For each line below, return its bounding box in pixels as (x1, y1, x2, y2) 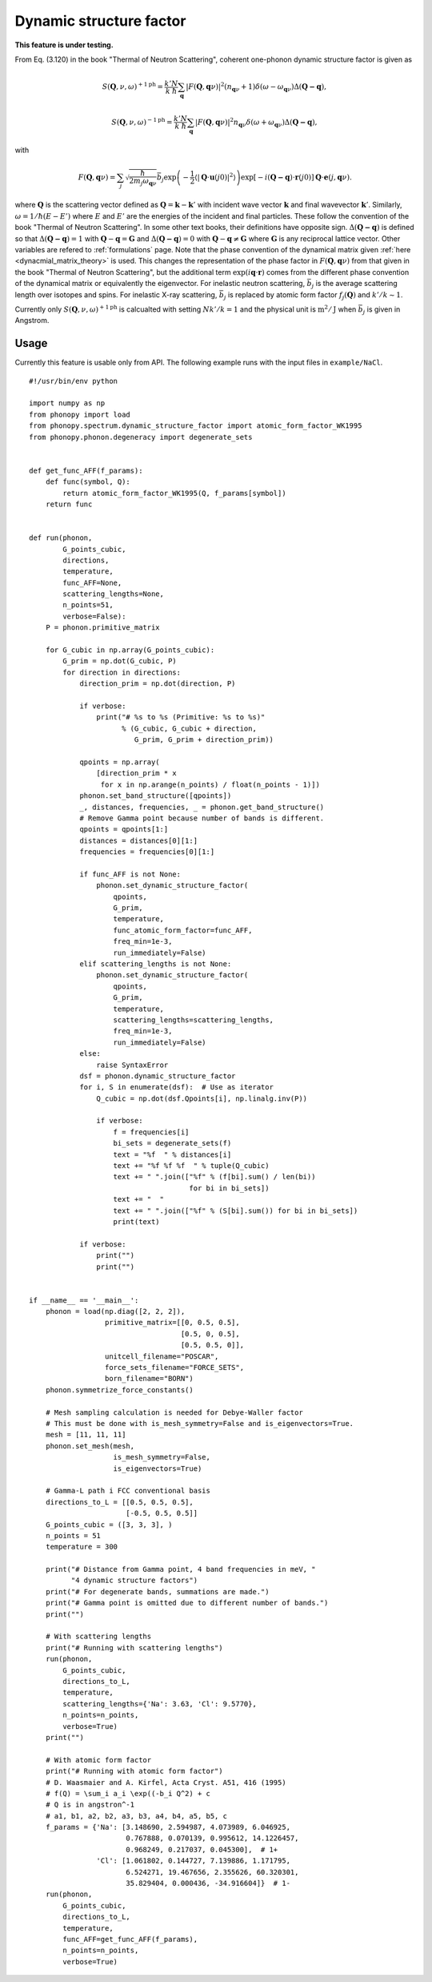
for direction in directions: (62, 667, 182, 677)
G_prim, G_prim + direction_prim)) (134, 735, 274, 744)
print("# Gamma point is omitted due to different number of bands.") (45, 1598, 329, 1608)
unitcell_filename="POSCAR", (104, 1352, 219, 1361)
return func (45, 499, 93, 509)
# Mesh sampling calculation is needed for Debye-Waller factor (45, 1408, 303, 1417)
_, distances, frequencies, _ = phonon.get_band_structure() (79, 802, 325, 812)
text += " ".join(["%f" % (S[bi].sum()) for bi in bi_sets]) (113, 1206, 358, 1215)
